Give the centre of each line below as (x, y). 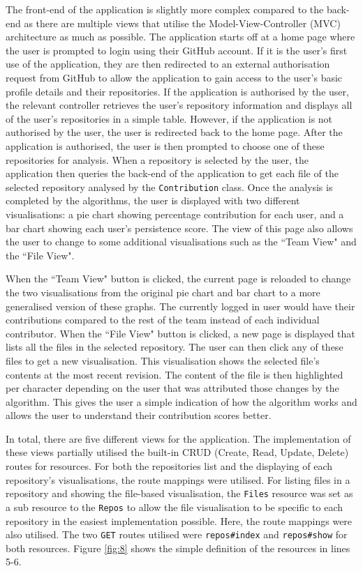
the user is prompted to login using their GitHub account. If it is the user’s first (177, 50)
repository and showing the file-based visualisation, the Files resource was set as (179, 493)
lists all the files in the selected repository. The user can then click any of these (175, 347)
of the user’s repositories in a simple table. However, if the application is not (169, 118)
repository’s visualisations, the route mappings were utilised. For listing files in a (178, 479)
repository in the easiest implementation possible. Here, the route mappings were (179, 520)
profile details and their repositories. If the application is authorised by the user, (177, 91)
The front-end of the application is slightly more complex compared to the (165, 9)
